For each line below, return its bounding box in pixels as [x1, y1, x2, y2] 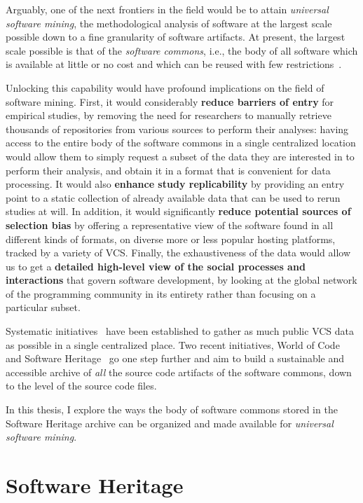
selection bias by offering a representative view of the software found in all [6, 217, 334, 232]
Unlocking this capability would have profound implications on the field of [6, 80, 324, 95]
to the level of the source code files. [6, 378, 157, 393]
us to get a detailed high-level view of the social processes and [6, 259, 306, 273]
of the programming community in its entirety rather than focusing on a [6, 286, 316, 301]
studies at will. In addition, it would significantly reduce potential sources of [6, 204, 351, 219]
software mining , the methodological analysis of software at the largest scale [6, 15, 332, 30]
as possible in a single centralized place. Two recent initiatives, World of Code [6, 337, 340, 352]
